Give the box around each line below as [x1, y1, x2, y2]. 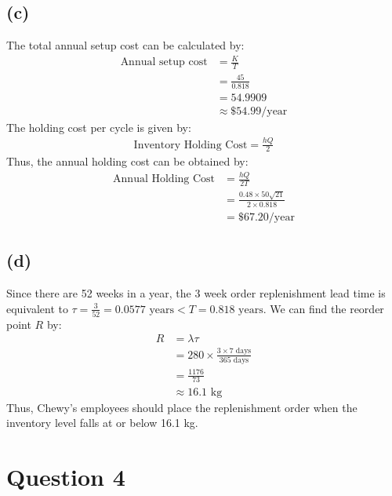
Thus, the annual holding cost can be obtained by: [6, 153, 249, 170]
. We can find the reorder [263, 300, 384, 316]
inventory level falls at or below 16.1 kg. [6, 414, 198, 431]
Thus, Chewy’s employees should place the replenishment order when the [6, 399, 358, 415]
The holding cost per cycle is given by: [6, 119, 191, 135]
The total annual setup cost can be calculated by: [6, 37, 245, 53]
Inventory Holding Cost [133, 139, 248, 151]
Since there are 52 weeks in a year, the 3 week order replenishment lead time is [6, 284, 386, 301]
